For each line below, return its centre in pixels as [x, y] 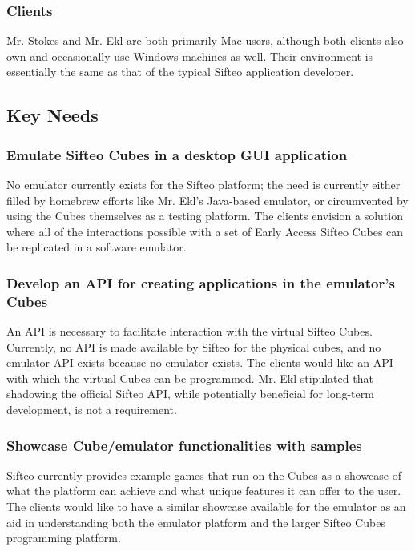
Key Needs [52, 115]
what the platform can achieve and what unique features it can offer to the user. [204, 491]
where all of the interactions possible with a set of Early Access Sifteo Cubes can [205, 231]
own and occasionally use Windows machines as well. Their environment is [190, 56]
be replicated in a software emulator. [97, 247]
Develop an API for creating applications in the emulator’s [201, 282]
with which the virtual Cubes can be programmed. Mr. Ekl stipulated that [190, 378]
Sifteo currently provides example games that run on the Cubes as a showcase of [204, 475]
